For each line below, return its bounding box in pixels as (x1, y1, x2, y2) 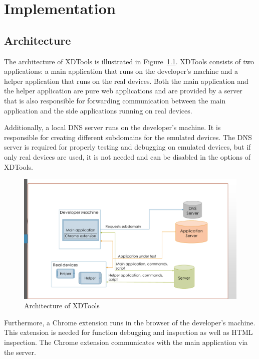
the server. (4, 346, 36, 357)
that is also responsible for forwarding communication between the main (4, 95, 226, 105)
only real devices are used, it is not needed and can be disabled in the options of (4, 151, 251, 162)
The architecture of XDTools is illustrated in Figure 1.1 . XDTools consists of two (4, 56, 254, 66)
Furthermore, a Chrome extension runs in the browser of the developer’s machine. (4, 317, 255, 327)
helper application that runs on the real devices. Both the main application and (4, 75, 248, 86)
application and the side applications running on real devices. (4, 105, 192, 115)
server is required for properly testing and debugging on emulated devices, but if (4, 142, 251, 152)
